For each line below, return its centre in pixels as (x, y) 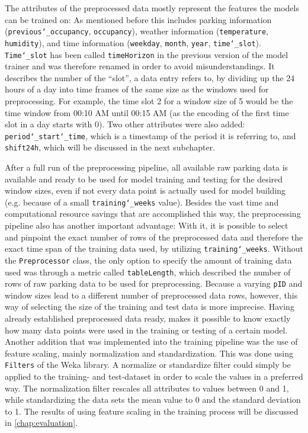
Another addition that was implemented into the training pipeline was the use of (151, 341)
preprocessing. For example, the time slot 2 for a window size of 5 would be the (149, 100)
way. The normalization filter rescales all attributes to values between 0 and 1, (147, 388)
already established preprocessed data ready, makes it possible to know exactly (148, 318)
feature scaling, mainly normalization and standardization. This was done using (149, 353)
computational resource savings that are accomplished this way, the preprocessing (153, 214)
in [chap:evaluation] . (41, 423)
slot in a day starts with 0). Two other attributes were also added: (125, 124)
